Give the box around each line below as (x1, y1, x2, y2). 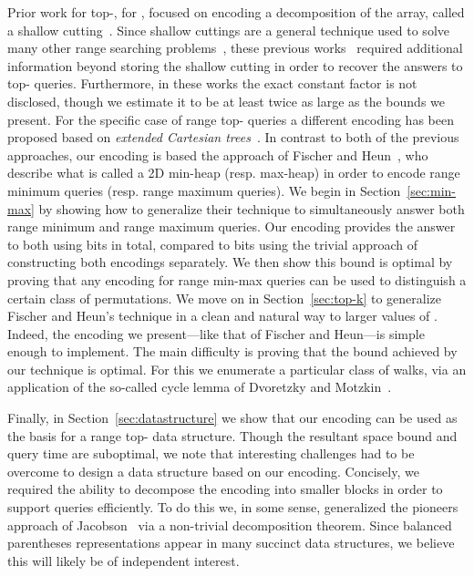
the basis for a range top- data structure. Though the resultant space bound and (7, 426, 458, 445)
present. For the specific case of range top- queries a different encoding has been (7, 109, 454, 129)
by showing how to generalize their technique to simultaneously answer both (38, 199, 465, 218)
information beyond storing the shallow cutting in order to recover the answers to (7, 56, 463, 75)
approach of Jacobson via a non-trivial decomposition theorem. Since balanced (7, 515, 452, 534)
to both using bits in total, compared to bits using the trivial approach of (7, 234, 418, 253)
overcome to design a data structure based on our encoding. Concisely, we (7, 461, 419, 480)
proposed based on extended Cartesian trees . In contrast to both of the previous (7, 128, 459, 147)
